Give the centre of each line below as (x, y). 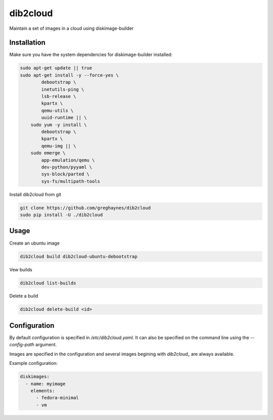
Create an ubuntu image (35, 243)
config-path (22, 345)
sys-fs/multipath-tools (71, 181)
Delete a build (24, 296)
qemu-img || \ (59, 146)
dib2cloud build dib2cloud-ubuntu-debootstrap (79, 256)
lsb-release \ (59, 96)
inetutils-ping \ (63, 89)
